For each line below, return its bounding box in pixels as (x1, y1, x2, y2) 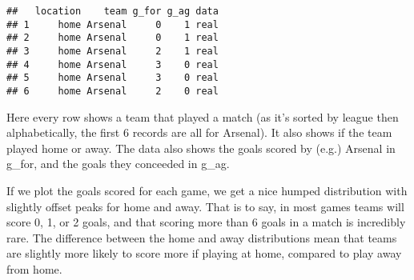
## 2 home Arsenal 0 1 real (6, 32, 219, 44)
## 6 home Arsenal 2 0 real (6, 85, 219, 97)
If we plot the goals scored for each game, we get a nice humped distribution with (6, 182, 408, 198)
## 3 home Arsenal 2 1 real (6, 45, 219, 57)
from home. (6, 260, 62, 277)
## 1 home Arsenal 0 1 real (6, 18, 219, 30)
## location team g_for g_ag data (6, 6, 219, 17)
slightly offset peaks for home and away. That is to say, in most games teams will (6, 198, 404, 214)
